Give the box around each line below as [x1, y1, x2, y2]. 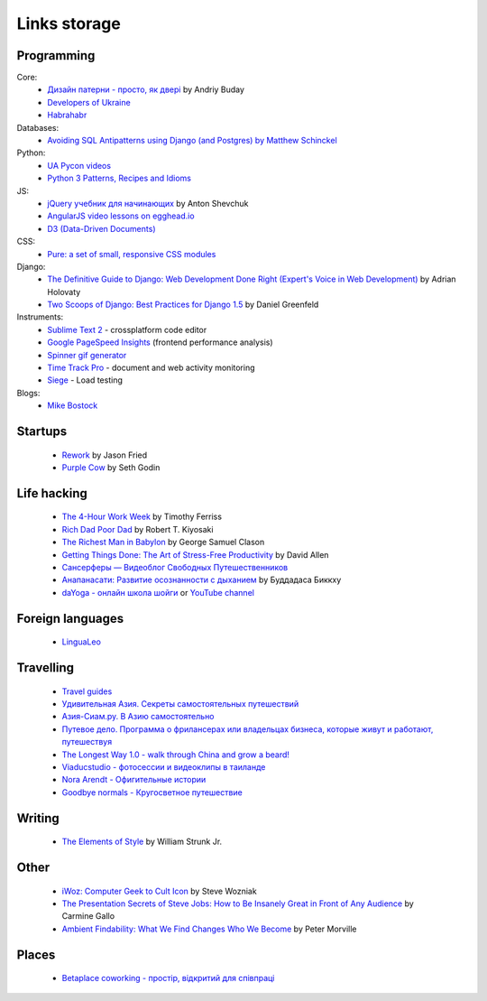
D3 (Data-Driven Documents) [47, 223, 156, 234]
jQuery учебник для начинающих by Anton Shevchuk [47, 198, 249, 209]
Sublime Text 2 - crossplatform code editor [47, 324, 207, 335]
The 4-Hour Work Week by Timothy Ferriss [61, 511, 223, 523]
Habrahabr [47, 109, 87, 121]
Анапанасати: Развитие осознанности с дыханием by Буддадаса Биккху [61, 574, 342, 586]
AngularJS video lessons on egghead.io [47, 210, 195, 221]
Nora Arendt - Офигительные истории [61, 774, 207, 785]
